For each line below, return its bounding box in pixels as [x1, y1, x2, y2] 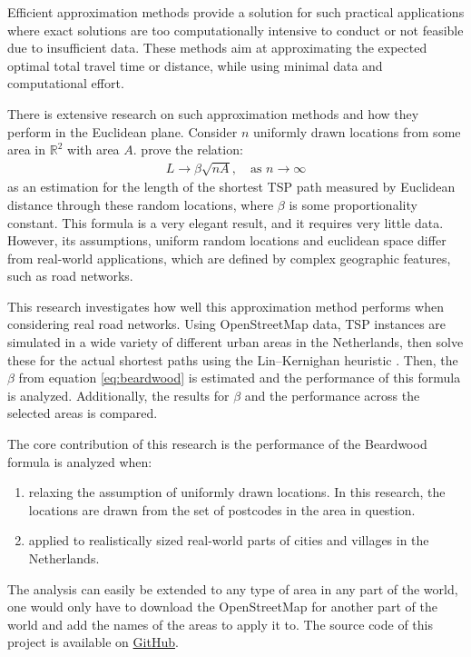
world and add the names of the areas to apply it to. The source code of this [7, 614, 434, 633]
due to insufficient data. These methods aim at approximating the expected [7, 38, 427, 57]
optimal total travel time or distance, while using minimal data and [7, 55, 383, 75]
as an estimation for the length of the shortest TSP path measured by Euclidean [7, 177, 456, 196]
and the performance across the [244, 385, 420, 404]
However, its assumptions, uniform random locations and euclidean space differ [7, 231, 446, 250]
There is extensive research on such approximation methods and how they [7, 104, 419, 123]
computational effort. [7, 74, 124, 93]
